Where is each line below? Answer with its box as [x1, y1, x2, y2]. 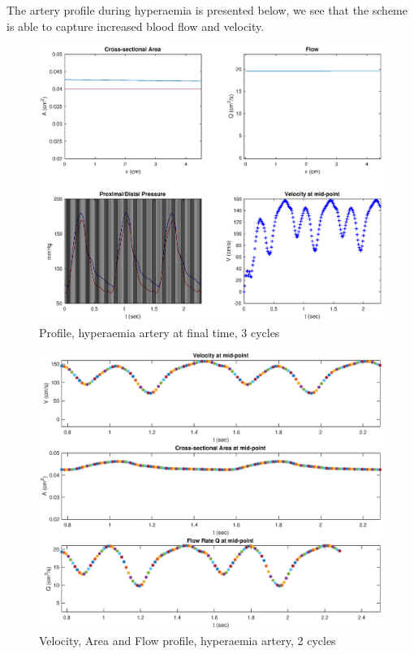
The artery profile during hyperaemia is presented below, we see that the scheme [6, 2, 408, 18]
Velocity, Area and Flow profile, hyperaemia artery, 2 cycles [39, 632, 336, 649]
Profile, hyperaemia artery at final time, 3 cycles [39, 323, 280, 340]
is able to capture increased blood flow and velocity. [6, 17, 265, 34]
